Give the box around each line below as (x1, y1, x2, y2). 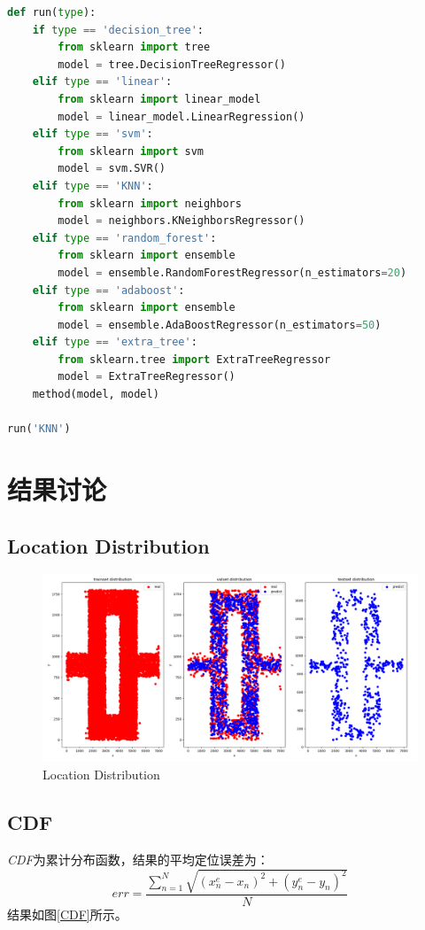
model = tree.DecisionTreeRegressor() (58, 58, 287, 71)
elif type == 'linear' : (32, 75, 173, 89)
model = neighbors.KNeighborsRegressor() (58, 214, 305, 228)
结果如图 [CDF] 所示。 (7, 904, 127, 923)
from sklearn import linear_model (58, 92, 261, 105)
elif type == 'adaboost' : (32, 283, 185, 297)
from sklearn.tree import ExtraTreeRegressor (58, 353, 331, 366)
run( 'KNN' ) (7, 422, 71, 436)
